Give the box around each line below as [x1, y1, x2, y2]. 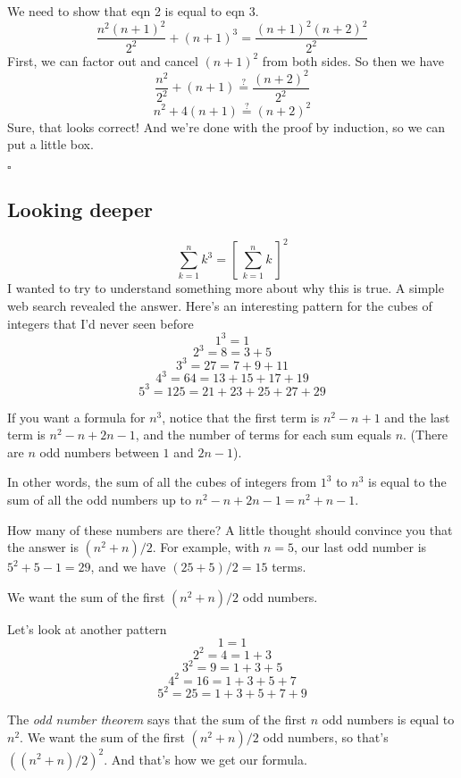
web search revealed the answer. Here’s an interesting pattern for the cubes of [7, 296, 432, 314]
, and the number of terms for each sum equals [135, 425, 391, 444]
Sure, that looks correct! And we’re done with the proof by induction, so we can [7, 117, 445, 136]
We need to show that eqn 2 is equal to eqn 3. [7, 2, 259, 20]
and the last [384, 407, 450, 426]
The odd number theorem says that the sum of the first [7, 710, 306, 729]
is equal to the [368, 473, 447, 491]
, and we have [90, 557, 166, 576]
